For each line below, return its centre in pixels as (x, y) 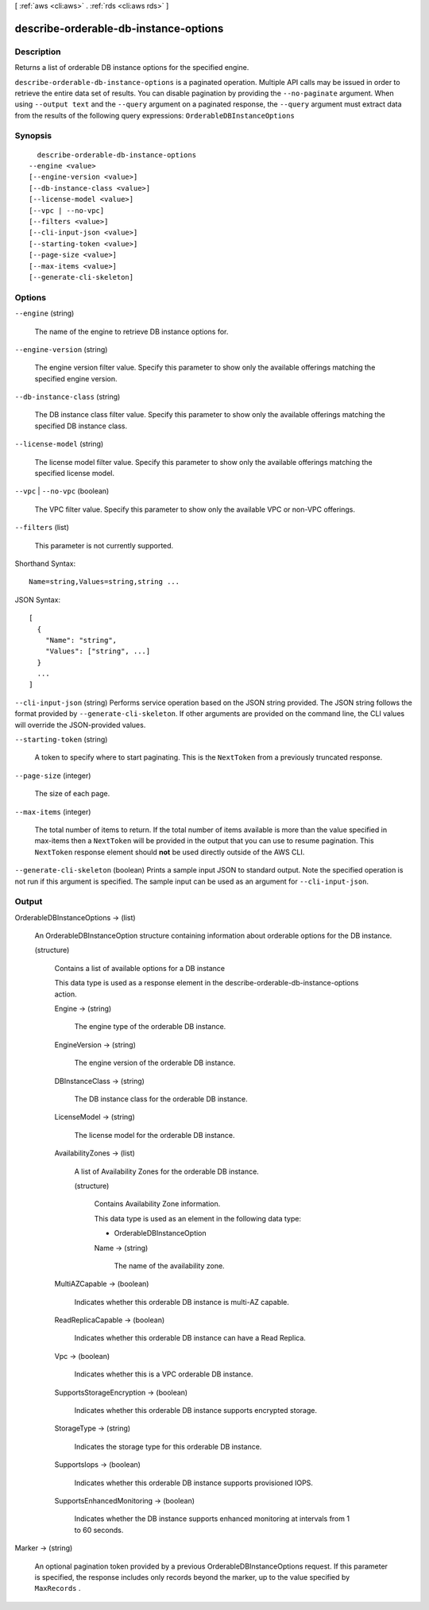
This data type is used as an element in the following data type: (198, 1218)
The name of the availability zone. (170, 1266)
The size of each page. (72, 794)
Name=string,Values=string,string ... (104, 582)
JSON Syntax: (38, 599)
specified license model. (75, 474)
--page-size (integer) (53, 776)
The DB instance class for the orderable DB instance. (161, 1099)
